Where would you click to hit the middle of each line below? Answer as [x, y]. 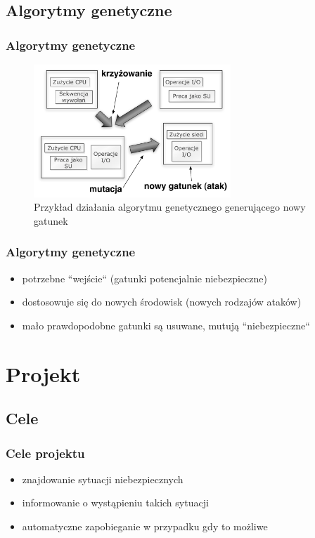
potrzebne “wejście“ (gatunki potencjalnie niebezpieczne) [144, 278]
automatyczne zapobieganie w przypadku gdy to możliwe [145, 526]
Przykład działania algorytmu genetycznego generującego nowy [170, 207]
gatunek [51, 220]
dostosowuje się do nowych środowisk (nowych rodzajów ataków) [162, 302]
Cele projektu [45, 453]
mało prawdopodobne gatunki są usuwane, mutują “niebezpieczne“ [166, 325]
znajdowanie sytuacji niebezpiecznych [103, 479]
